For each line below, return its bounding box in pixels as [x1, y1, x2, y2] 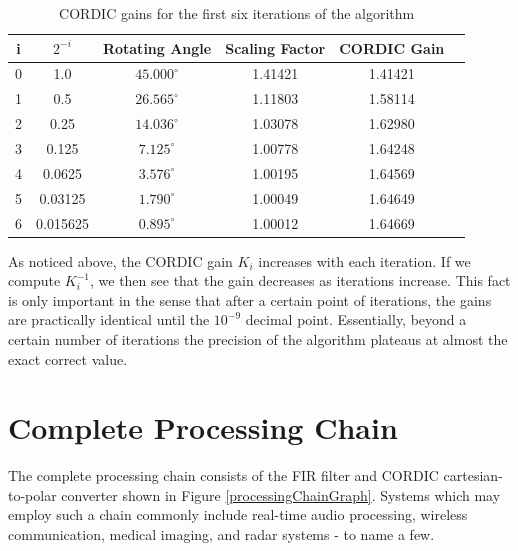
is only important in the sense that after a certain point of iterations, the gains [8, 289, 492, 310]
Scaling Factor [225, 37, 326, 58]
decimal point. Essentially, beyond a [245, 309, 467, 330]
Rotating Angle [102, 37, 212, 58]
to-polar [8, 484, 57, 505]
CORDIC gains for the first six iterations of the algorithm [59, 3, 415, 23]
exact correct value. [8, 348, 128, 369]
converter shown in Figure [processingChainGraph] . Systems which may [61, 484, 501, 505]
